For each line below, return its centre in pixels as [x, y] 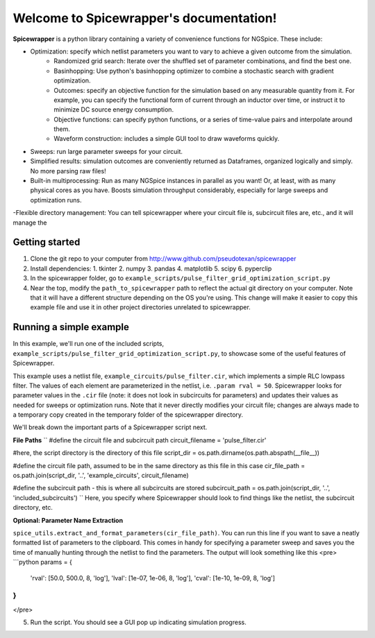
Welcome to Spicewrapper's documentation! [145, 18]
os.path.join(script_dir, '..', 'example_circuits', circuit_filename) [101, 476]
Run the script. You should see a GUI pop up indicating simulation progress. [138, 622]
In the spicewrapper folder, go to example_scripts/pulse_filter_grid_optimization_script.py [180, 278]
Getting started [47, 242]
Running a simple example [71, 327]
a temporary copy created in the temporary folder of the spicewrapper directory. [128, 415]
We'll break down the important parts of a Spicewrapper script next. [110, 427]
